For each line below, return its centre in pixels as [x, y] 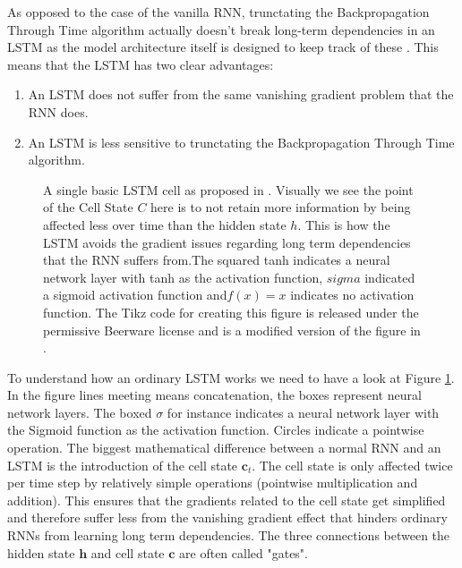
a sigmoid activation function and [135, 295]
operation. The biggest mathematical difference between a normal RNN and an [224, 448]
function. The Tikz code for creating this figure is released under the [231, 312]
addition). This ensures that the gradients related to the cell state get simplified [227, 500]
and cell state [128, 552]
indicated [390, 277]
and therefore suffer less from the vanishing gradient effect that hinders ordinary [227, 517]
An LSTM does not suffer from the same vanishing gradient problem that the [241, 94]
